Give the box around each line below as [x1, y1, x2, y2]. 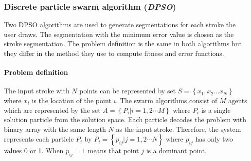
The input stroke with [4, 86, 70, 96]
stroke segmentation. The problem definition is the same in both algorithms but [4, 38, 242, 49]
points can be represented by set [79, 86, 176, 96]
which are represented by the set [4, 105, 101, 115]
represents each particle [4, 134, 74, 144]
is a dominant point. [146, 145, 207, 156]
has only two [195, 134, 233, 144]
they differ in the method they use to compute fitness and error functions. [4, 48, 224, 58]
